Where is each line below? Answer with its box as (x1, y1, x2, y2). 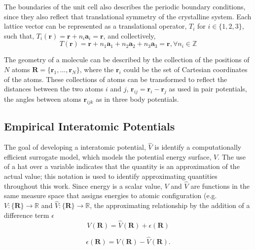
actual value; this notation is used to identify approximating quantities (4, 170, 218, 181)
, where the (79, 64, 114, 74)
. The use (218, 151, 246, 162)
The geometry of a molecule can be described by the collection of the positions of (4, 54, 250, 65)
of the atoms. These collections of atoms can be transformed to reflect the (4, 74, 227, 84)
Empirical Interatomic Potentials (4, 119, 175, 134)
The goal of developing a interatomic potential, (4, 142, 146, 152)
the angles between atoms (4, 93, 81, 104)
